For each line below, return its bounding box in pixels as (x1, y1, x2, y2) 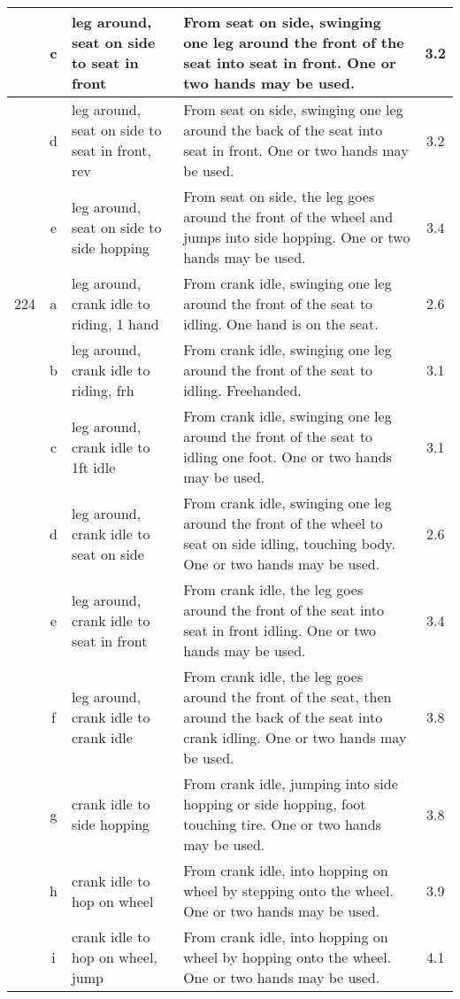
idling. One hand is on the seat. (183, 314, 379, 334)
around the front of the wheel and (183, 206, 394, 227)
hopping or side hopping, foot (183, 794, 366, 814)
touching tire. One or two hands (183, 814, 381, 834)
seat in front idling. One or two (183, 620, 377, 640)
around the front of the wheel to (183, 513, 383, 533)
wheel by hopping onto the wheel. (183, 947, 392, 967)
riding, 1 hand (71, 314, 159, 334)
